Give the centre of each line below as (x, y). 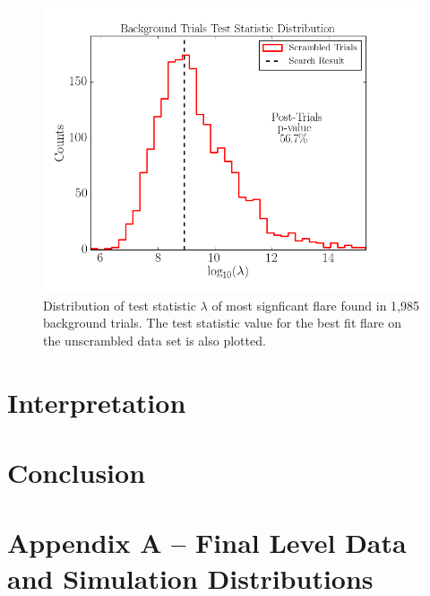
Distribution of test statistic (120, 305)
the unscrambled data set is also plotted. (155, 340)
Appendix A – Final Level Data (207, 543)
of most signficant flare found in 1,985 (315, 305)
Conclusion (77, 472)
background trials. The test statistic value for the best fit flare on (222, 323)
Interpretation (97, 402)
